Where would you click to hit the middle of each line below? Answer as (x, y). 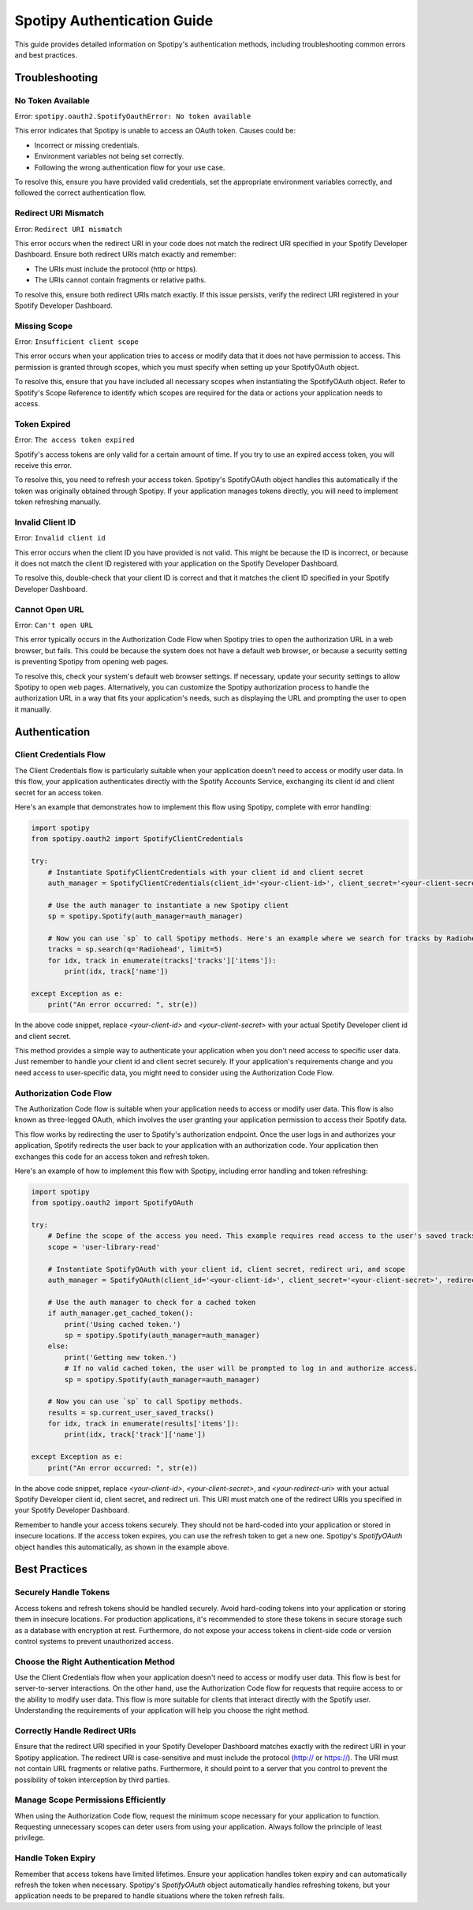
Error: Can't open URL (54, 625)
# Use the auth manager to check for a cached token (152, 1302)
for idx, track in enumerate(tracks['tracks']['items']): (162, 960)
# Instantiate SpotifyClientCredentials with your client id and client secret (206, 872)
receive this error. (43, 465)
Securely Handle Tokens (62, 1592)
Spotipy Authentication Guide (114, 21)
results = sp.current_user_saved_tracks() (131, 1413)
